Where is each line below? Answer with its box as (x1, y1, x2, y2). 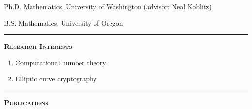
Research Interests (4, 41, 72, 51)
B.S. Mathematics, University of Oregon (4, 17, 123, 28)
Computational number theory (15, 57, 106, 67)
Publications (4, 97, 48, 107)
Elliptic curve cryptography (15, 74, 97, 84)
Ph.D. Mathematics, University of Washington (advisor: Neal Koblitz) (4, 1, 212, 11)
